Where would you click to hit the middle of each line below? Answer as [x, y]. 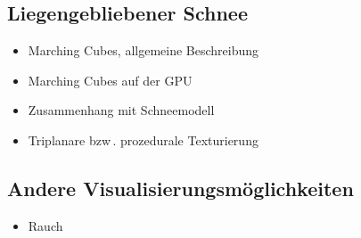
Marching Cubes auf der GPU [110, 80]
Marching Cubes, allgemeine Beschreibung [144, 50]
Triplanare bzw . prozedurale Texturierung [143, 140]
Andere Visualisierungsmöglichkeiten [180, 188]
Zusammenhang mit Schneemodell [121, 110]
